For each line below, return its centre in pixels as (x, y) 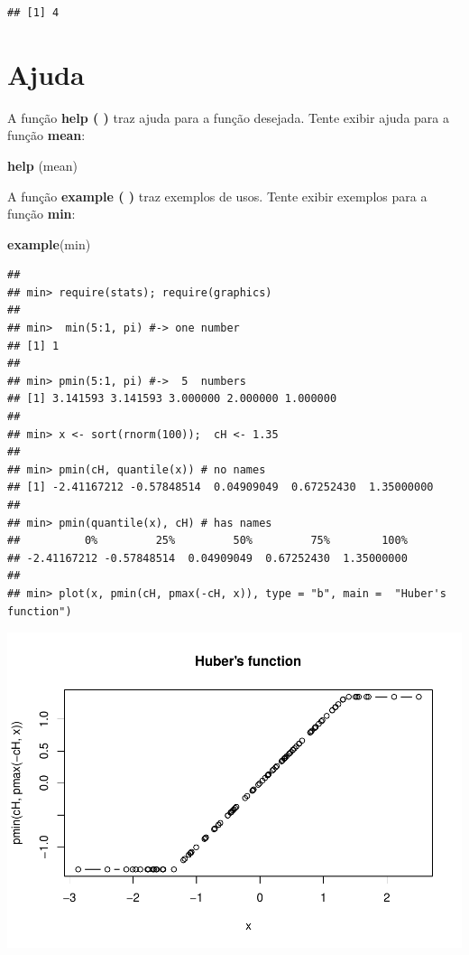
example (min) (49, 243)
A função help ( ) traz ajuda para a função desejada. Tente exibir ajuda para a (228, 117)
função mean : (46, 135)
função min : (41, 214)
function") (40, 611)
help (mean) (42, 165)
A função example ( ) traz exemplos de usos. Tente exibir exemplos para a (217, 196)
